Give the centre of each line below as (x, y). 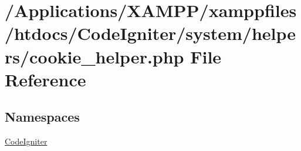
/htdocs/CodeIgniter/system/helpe (150, 33)
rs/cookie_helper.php (94, 56)
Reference (45, 79)
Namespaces (42, 117)
